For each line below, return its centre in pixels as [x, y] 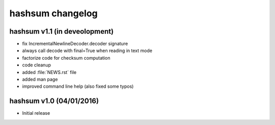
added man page [40, 80]
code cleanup [36, 65]
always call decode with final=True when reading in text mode [87, 51]
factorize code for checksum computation [66, 58]
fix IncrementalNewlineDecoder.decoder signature [75, 44]
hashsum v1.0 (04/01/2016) [54, 101]
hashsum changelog [53, 13]
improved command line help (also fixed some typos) [78, 86]
